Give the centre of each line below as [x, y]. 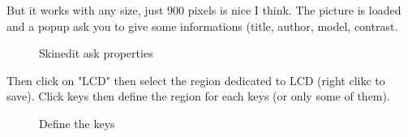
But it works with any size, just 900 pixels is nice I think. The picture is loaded [204, 10]
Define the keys [77, 123]
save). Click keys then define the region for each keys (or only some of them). [198, 96]
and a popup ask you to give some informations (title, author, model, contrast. [202, 26]
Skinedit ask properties [96, 53]
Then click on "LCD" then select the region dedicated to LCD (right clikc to [196, 80]
